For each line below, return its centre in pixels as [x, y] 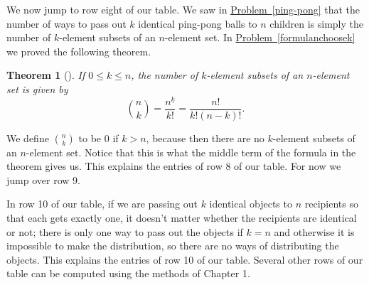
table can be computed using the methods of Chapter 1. [128, 273]
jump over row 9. [43, 179]
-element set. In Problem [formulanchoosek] [260, 37]
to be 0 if [98, 138]
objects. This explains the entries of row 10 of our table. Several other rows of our [185, 259]
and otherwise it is [314, 231]
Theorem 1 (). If [46, 75]
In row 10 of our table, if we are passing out [102, 204]
